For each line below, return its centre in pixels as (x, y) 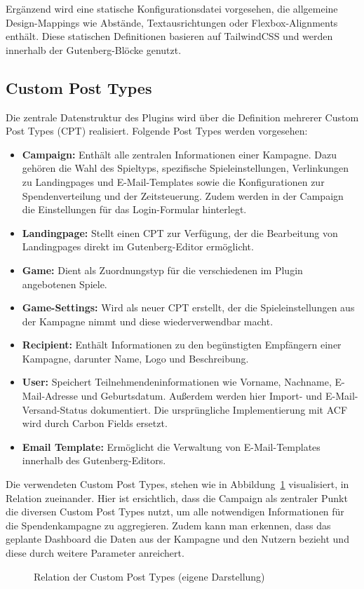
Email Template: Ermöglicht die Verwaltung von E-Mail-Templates (171, 446)
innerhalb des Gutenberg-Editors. (94, 460)
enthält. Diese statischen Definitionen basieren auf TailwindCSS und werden (169, 36)
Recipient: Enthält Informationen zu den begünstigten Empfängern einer (182, 345)
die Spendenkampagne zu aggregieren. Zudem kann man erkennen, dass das (168, 525)
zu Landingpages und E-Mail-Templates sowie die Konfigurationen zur (173, 181)
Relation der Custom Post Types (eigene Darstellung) (149, 576)
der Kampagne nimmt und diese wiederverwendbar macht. (148, 321)
